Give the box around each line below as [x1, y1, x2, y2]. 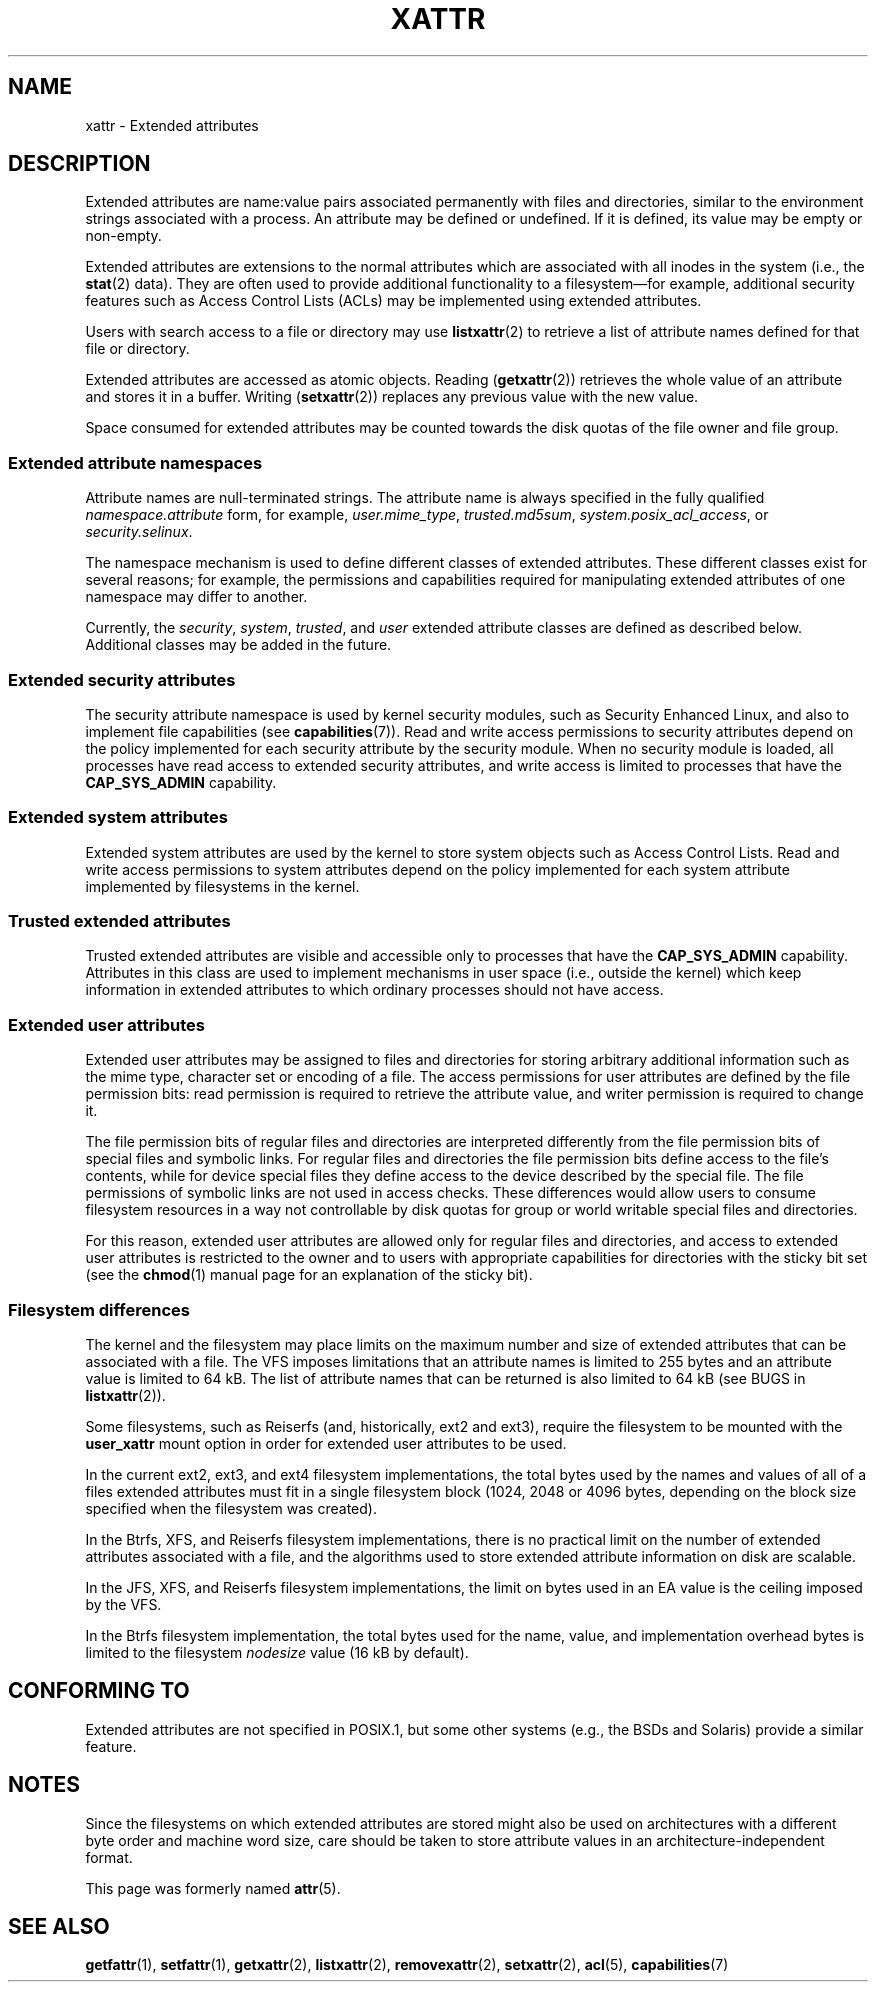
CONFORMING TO [8, 1678, 190, 1704]
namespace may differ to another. [85, 588, 308, 606]
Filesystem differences [8, 1299, 190, 1320]
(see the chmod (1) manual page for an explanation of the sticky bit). [85, 1266, 533, 1284]
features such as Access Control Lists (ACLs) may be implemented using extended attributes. [85, 292, 702, 310]
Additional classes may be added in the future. [85, 636, 392, 654]
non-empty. [85, 227, 162, 245]
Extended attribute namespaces [8, 452, 263, 473]
